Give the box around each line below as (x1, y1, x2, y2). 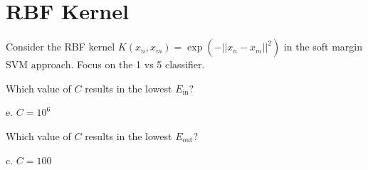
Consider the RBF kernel (6, 39, 115, 54)
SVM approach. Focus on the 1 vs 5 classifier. (6, 57, 205, 72)
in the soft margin (283, 39, 363, 54)
